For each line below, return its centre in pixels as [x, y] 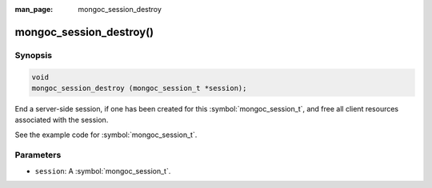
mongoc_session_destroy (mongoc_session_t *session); [139, 88]
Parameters [38, 155]
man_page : [34, 9]
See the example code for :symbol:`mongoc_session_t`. [106, 135]
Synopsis [33, 55]
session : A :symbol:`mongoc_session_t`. [103, 170]
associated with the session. [62, 120]
